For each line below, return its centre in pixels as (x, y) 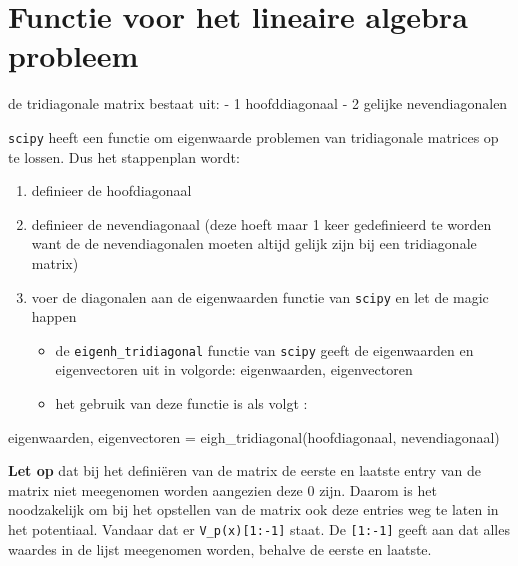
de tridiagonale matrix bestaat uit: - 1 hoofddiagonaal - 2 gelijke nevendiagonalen (258, 103)
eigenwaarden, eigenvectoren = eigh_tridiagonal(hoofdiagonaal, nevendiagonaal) (254, 436)
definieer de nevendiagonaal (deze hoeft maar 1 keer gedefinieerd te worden (261, 223)
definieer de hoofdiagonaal (111, 190)
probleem (73, 55)
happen (54, 316)
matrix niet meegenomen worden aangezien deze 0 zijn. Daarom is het (222, 489)
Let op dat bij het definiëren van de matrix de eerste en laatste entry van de (244, 470)
